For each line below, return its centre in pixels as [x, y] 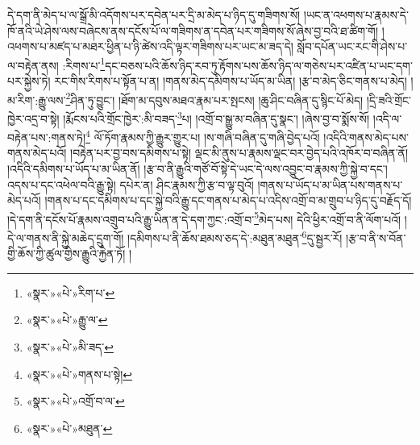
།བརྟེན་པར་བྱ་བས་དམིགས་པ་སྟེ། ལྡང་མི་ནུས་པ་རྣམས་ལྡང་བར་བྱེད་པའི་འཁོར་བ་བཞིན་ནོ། [239, 153]
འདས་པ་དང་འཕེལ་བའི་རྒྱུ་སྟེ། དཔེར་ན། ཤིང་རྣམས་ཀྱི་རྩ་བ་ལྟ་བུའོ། [131, 184]
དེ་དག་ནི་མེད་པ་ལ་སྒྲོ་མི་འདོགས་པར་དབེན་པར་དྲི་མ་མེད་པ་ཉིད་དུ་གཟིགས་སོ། [154, 15]
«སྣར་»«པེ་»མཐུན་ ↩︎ [69, 428]
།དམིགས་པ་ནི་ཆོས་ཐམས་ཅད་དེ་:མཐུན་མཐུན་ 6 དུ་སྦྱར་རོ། [235, 237]
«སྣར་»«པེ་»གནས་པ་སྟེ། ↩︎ [79, 374]
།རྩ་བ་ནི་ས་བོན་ [376, 237]
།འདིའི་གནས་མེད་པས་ [366, 137]
